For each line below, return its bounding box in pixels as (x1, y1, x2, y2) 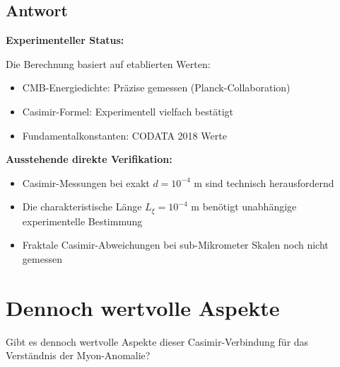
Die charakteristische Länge (22, 199, 142, 214)
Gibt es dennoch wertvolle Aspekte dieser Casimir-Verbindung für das (6, 334, 309, 349)
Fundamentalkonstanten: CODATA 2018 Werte (22, 128, 227, 142)
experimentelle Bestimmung (22, 213, 143, 228)
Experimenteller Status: (6, 33, 124, 47)
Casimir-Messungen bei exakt (22, 175, 150, 190)
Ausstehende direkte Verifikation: (6, 152, 172, 166)
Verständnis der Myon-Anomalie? (6, 348, 151, 363)
